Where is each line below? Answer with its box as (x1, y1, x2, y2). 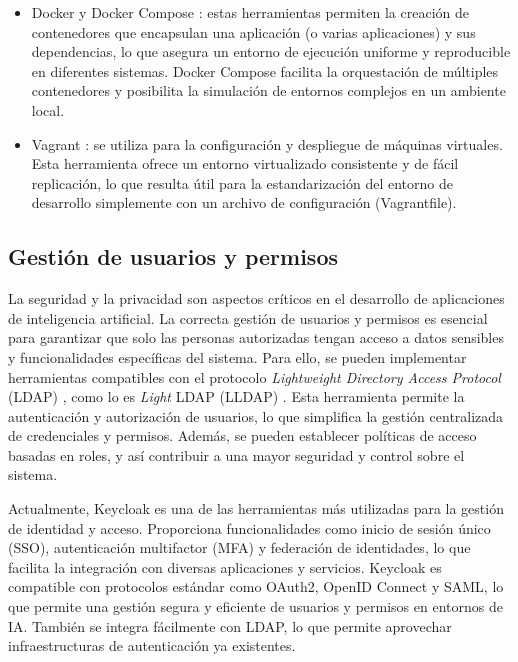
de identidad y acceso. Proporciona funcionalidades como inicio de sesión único (8, 517, 491, 538)
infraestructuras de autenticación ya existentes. (8, 635, 296, 656)
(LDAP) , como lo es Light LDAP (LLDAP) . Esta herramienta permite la (8, 386, 465, 407)
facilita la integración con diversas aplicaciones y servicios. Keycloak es (8, 556, 442, 577)
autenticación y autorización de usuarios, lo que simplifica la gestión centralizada (8, 405, 504, 426)
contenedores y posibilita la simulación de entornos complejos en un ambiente (31, 80, 506, 101)
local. (31, 99, 65, 120)
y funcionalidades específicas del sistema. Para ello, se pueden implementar (8, 346, 467, 367)
